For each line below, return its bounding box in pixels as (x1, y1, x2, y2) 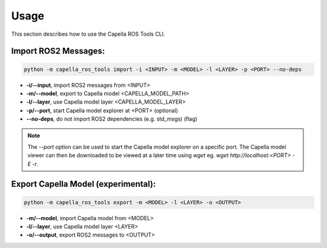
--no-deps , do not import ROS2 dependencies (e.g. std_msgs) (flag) (26, 115, 198, 122)
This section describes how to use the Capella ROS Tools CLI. (11, 30, 165, 38)
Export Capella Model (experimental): (11, 179, 156, 189)
